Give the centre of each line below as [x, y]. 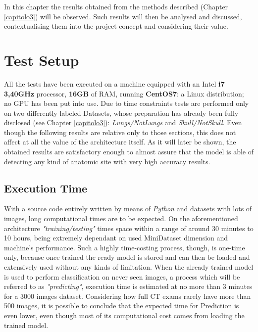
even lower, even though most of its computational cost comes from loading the [124, 315]
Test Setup [42, 60]
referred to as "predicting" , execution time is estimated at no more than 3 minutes [128, 286]
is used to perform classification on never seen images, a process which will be [122, 276]
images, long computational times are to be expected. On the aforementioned [121, 218]
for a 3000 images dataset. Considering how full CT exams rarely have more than [128, 296]
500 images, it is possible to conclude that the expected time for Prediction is [122, 306]
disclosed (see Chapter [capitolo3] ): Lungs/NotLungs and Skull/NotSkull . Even [123, 122]
